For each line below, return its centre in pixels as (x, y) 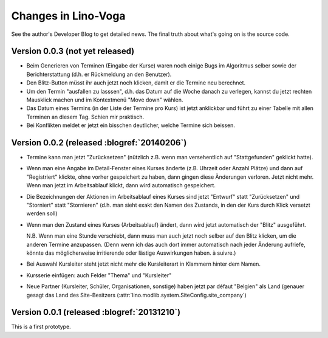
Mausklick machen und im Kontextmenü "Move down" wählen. (105, 100)
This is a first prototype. (41, 327)
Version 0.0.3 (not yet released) (73, 51)
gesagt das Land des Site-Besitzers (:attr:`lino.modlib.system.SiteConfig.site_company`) (137, 295)
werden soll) (42, 213)
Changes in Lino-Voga (68, 16)
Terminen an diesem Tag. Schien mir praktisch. (85, 117)
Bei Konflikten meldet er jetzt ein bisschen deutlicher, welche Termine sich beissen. (131, 125)
